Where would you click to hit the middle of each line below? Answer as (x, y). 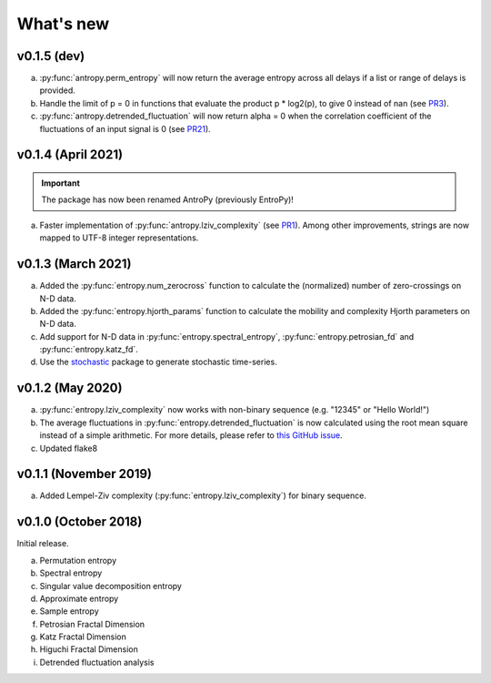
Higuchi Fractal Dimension (89, 649)
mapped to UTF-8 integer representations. (119, 238)
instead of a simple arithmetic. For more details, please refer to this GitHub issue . (191, 435)
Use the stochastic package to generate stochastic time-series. (158, 362)
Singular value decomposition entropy (110, 586)
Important (61, 183)
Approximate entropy (79, 598)
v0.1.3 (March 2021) (74, 264)
